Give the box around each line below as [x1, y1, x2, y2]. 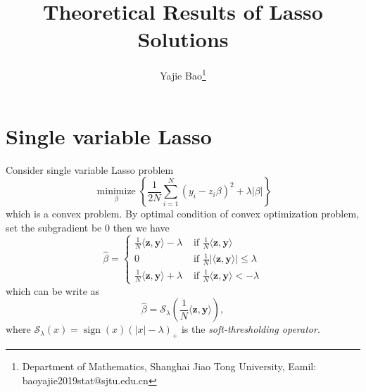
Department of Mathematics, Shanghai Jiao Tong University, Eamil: [22, 359, 317, 374]
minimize [96, 186, 136, 197]
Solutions [137, 25, 229, 53]
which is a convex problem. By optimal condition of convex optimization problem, [6, 206, 360, 221]
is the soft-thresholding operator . [181, 322, 320, 336]
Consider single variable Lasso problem [6, 162, 174, 177]
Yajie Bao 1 [160, 66, 206, 82]
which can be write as [6, 283, 100, 298]
